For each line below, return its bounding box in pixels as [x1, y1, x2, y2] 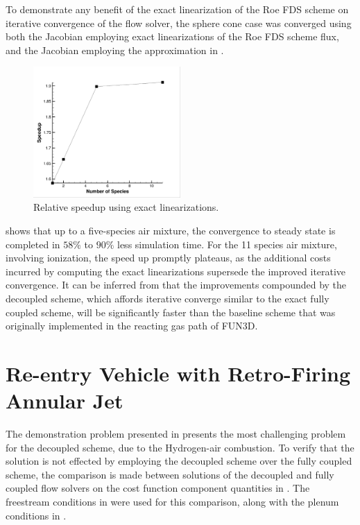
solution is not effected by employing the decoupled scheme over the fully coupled [6, 454, 352, 468]
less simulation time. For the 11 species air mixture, [117, 236, 337, 251]
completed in [6, 236, 60, 251]
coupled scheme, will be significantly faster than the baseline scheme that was [6, 304, 336, 319]
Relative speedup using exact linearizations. [33, 200, 219, 214]
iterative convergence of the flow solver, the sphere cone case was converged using [6, 15, 352, 30]
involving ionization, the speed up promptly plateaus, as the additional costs [6, 250, 331, 265]
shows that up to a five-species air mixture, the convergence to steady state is [6, 223, 336, 237]
